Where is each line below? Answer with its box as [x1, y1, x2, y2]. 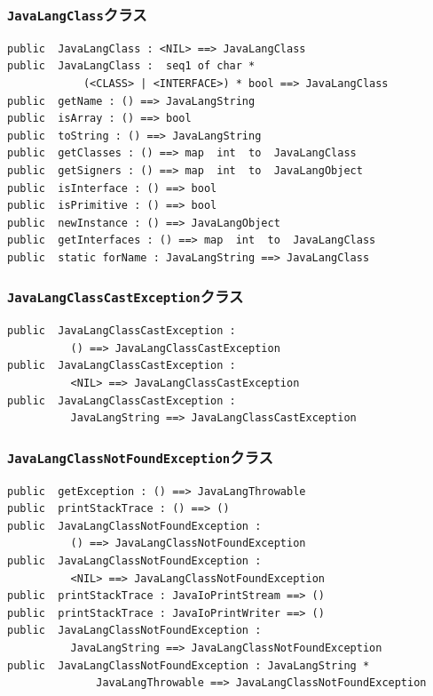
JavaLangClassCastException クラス [7, 285, 244, 308]
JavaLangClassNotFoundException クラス [7, 445, 273, 468]
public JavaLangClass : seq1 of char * [7, 60, 256, 73]
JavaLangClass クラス [7, 3, 147, 25]
